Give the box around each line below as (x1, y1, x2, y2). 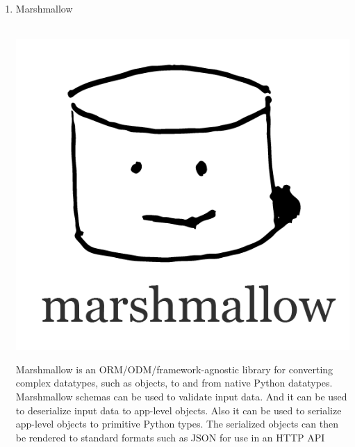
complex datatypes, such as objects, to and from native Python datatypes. (15, 375, 333, 390)
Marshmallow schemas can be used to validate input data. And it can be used (15, 389, 347, 403)
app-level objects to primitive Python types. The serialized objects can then (15, 416, 338, 431)
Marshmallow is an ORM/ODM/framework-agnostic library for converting (15, 361, 333, 376)
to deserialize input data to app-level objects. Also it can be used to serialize (15, 403, 342, 417)
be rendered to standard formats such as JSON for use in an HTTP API (15, 430, 325, 444)
